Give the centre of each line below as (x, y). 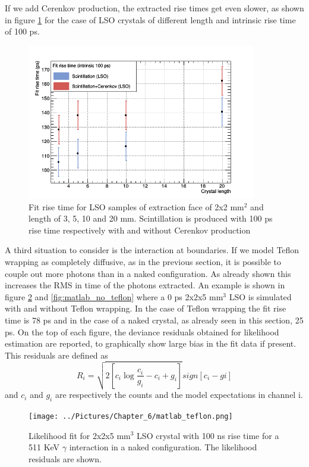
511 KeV (44, 447)
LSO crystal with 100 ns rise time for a (208, 435)
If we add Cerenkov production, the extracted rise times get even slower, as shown (154, 8)
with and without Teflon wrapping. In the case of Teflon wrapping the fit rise (146, 308)
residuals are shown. (65, 458)
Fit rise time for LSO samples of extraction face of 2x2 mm (136, 206)
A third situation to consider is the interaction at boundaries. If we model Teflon (152, 250)
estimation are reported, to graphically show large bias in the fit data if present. (151, 343)
